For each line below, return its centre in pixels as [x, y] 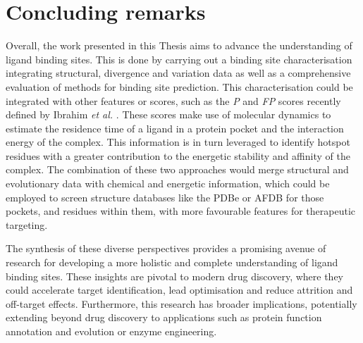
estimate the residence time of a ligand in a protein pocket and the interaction [175, 128]
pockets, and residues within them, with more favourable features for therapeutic [181, 211]
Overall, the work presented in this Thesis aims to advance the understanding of [179, 45]
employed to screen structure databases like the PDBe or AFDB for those [165, 197]
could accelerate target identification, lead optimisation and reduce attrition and [179, 290]
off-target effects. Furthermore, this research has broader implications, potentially [181, 303]
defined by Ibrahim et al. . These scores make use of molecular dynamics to [168, 114]
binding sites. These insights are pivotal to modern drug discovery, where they [174, 276]
